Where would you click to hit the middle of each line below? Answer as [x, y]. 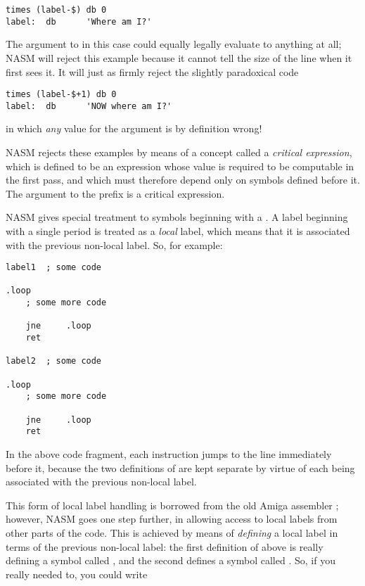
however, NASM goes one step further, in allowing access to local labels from [172, 519]
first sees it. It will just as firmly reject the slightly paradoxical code [152, 71]
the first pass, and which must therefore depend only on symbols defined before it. [183, 180]
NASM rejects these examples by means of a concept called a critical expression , [179, 152]
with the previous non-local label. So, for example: [114, 244]
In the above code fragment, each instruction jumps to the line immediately [169, 454]
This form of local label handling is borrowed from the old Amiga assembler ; [172, 505]
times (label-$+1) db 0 [61, 95]
